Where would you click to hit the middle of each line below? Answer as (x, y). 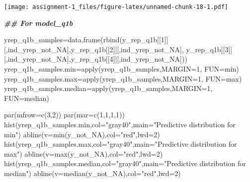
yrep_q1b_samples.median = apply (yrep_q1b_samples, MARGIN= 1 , (108, 88)
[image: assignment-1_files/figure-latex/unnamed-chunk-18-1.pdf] (116, 7)
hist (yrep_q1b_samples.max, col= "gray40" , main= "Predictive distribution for (121, 144)
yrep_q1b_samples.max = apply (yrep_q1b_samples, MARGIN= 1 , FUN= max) (123, 78)
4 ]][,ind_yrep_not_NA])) (148, 59)
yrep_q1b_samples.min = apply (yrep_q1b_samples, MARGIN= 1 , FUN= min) (122, 69)
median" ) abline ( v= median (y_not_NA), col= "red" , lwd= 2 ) (92, 173)
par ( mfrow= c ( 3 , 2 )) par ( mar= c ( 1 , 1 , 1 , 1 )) (64, 115)
